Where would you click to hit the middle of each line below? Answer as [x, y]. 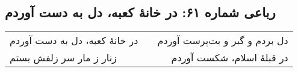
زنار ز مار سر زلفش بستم [63, 58]
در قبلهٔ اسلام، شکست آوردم [230, 58]
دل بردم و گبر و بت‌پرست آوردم [223, 40]
